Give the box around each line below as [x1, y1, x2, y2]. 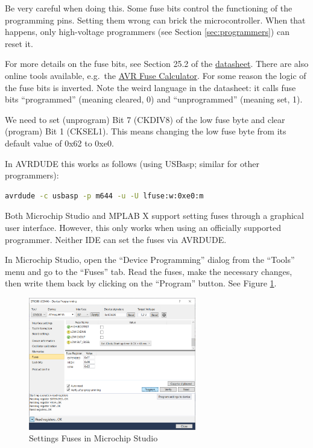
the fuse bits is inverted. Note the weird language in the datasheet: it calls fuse [5, 81, 296, 93]
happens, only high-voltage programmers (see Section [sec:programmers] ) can [5, 25, 289, 38]
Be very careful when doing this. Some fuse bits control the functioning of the [5, 2, 292, 14]
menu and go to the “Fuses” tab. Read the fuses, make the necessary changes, [5, 265, 292, 277]
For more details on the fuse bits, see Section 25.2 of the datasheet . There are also [5, 57, 309, 70]
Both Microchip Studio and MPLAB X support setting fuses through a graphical [5, 209, 304, 222]
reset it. [5, 37, 33, 49]
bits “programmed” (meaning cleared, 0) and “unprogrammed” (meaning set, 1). [5, 93, 303, 106]
